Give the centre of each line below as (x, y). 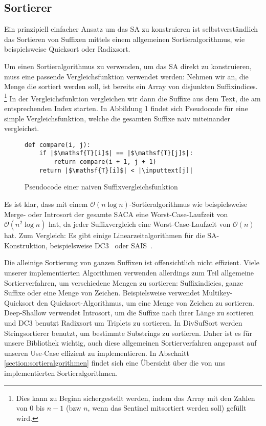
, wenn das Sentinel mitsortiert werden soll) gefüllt (167, 408)
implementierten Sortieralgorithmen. (61, 372)
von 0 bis (30, 408)
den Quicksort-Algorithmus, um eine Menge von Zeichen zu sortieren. (145, 302)
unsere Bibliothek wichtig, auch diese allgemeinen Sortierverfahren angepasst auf (130, 343)
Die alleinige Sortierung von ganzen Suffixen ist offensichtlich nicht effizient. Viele (132, 262)
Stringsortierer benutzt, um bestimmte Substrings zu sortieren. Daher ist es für (128, 333)
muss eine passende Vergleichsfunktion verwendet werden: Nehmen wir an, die (126, 76)
